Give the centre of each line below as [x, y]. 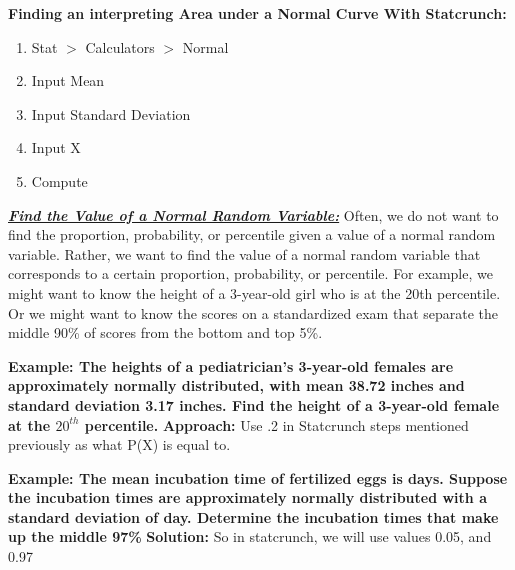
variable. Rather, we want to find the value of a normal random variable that [244, 253]
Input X [56, 147]
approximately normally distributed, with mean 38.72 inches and [236, 385]
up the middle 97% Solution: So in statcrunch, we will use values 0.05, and [250, 536]
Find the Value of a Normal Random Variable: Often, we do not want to [253, 214]
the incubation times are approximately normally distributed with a [247, 497]
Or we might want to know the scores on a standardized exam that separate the [253, 312]
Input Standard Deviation [111, 113]
